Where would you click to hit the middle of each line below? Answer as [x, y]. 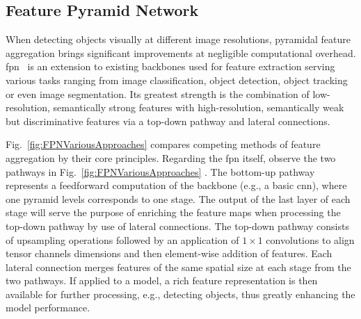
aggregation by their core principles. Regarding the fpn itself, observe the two [171, 157]
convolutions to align [310, 239]
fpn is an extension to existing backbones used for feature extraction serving [170, 66]
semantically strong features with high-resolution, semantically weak [199, 107]
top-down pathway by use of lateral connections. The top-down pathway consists [177, 226]
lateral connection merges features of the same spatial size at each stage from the [178, 267]
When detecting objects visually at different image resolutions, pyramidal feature [178, 39]
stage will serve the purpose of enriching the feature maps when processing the [173, 212]
